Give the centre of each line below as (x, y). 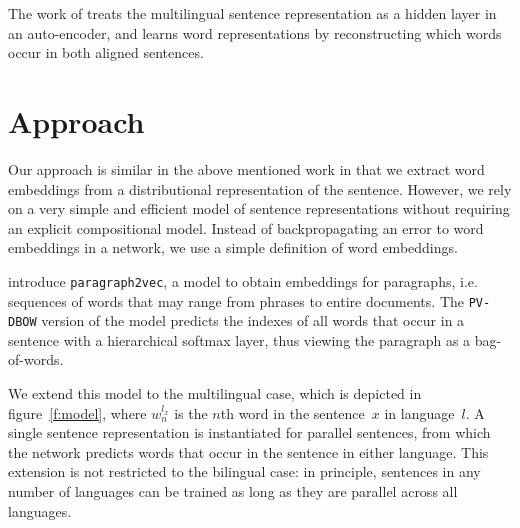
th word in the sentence (292, 412)
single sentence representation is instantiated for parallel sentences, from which (249, 432)
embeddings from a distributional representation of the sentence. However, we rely (260, 188)
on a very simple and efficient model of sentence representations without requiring (259, 208)
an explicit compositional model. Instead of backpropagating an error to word (246, 227)
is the (191, 412)
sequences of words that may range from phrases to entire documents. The (236, 300)
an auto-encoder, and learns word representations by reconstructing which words (255, 32)
